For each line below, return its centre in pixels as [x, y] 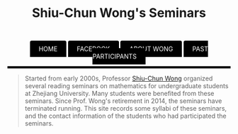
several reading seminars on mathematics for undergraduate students [126, 86]
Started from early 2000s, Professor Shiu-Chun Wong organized [119, 78]
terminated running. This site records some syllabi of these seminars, [126, 109]
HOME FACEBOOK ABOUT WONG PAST [124, 49]
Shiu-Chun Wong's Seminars [119, 13]
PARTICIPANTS [114, 56]
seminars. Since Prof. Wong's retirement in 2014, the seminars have [123, 101]
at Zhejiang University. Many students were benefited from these [119, 94]
